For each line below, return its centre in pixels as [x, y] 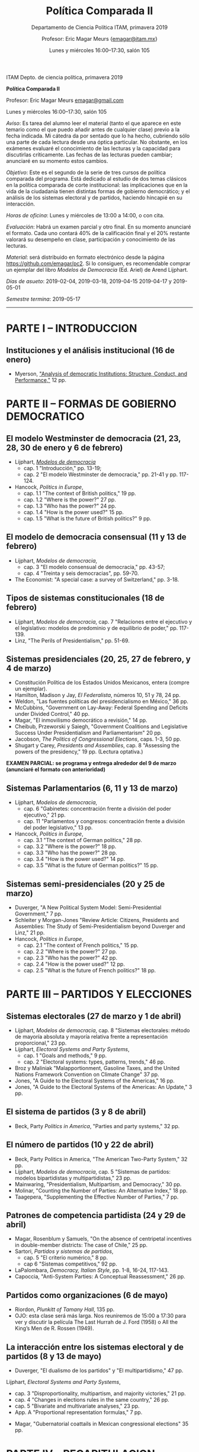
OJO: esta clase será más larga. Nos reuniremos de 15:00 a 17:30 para [100, 1316]
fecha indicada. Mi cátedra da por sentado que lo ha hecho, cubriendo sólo [98, 136]
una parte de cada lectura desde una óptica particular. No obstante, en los [97, 142]
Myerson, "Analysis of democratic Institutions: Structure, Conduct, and [101, 374]
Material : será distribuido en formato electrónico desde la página [85, 257]
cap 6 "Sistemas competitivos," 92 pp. [70, 1264]
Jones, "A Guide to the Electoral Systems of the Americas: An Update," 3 [103, 1087]
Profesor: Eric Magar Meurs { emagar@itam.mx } [99, 38]
